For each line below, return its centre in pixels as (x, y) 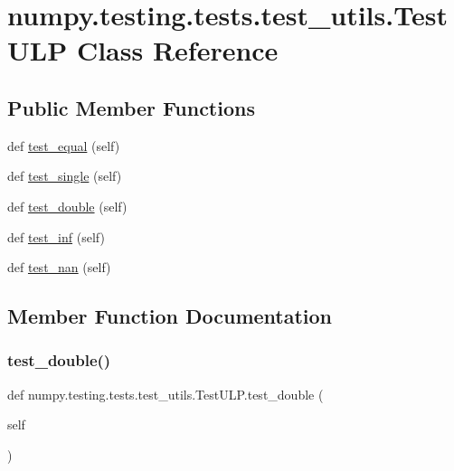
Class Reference (177, 50)
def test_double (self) (67, 206)
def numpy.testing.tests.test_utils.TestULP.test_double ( (166, 394)
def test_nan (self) (59, 267)
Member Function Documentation (170, 316)
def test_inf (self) (56, 236)
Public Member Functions (131, 107)
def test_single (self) (65, 176)
